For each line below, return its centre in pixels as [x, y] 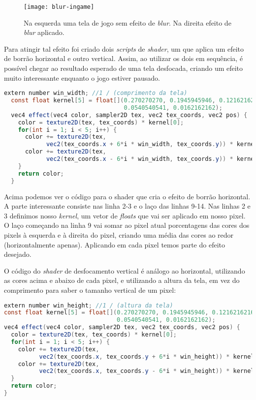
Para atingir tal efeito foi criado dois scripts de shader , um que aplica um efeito [124, 48]
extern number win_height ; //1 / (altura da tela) [89, 305]
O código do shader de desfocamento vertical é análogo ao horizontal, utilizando [125, 270]
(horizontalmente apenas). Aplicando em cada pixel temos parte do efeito [114, 244]
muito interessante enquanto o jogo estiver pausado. [82, 77]
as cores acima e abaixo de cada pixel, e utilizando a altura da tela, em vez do [122, 280]
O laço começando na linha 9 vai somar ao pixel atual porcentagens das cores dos [127, 225]
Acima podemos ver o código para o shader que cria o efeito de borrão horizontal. [127, 196]
